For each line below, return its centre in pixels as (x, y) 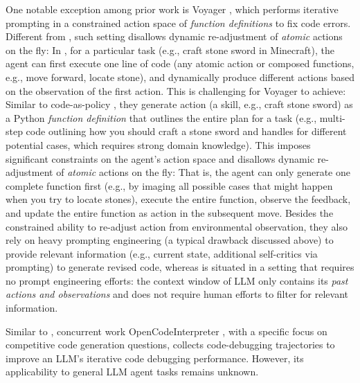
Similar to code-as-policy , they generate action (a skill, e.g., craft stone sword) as (179, 104)
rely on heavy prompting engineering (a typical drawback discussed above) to (170, 240)
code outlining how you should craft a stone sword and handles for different (186, 131)
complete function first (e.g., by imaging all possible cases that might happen (169, 185)
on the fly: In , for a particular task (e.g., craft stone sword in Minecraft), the (170, 50)
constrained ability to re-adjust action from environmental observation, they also (177, 226)
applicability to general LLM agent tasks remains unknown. (132, 372)
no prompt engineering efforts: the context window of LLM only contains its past (177, 280)
